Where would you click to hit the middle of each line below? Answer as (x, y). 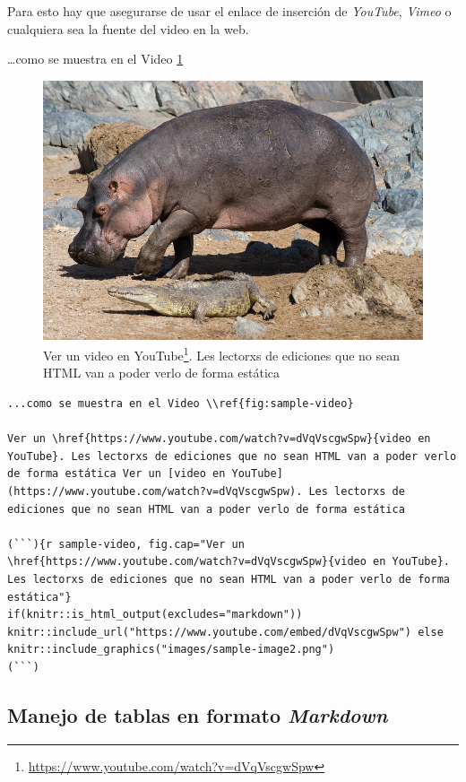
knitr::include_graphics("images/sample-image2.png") (171, 650)
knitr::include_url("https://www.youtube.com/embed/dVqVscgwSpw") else (225, 632)
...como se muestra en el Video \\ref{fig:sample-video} (181, 404)
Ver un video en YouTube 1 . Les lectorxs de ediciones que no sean (222, 354)
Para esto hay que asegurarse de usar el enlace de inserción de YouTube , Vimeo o (229, 11)
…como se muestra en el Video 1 (95, 59)
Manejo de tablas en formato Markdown (198, 714)
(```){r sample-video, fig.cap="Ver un (126, 544)
